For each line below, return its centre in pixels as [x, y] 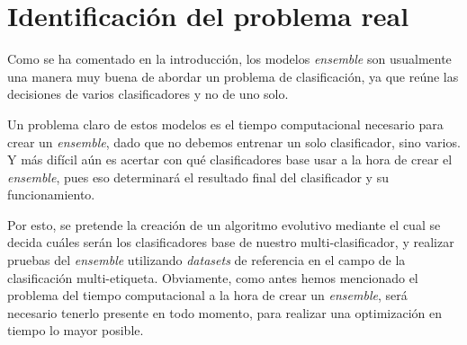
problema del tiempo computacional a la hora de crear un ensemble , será [207, 295]
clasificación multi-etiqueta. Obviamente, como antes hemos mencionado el [213, 277]
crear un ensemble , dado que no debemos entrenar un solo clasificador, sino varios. [234, 142]
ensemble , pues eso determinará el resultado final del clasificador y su [198, 177]
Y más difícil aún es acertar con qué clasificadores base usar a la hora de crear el [230, 159]
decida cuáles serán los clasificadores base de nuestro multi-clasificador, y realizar [231, 242]
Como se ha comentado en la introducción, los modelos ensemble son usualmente [229, 59]
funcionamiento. [51, 195]
